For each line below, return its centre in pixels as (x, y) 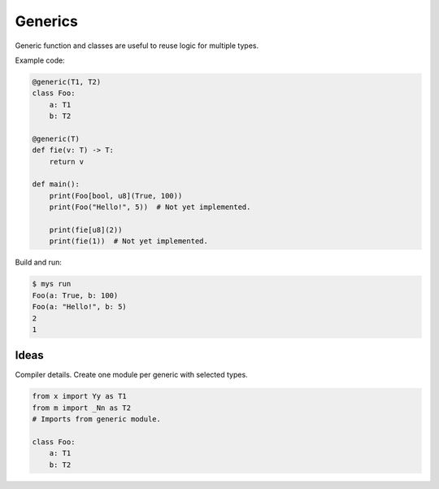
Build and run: (39, 262)
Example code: (40, 60)
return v (67, 162)
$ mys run (52, 284)
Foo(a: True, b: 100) (75, 295)
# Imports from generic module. (97, 419)
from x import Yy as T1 (80, 396)
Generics (47, 21)
